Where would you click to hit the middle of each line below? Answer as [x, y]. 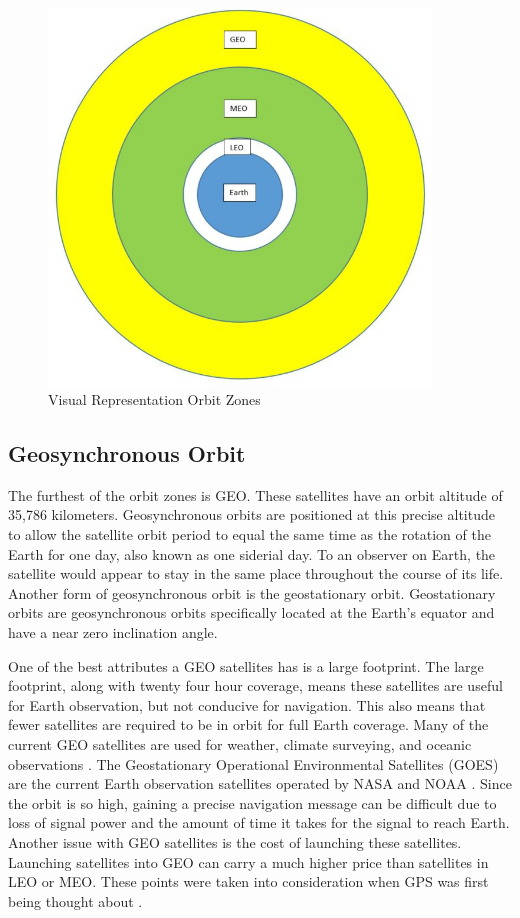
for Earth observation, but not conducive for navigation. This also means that [247, 704]
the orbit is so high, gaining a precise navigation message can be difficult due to [252, 802]
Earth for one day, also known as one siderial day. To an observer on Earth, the [252, 553]
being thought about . [75, 900]
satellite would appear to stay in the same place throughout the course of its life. [256, 573]
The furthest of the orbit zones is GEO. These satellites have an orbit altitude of [255, 494]
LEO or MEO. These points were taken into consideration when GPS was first [248, 881]
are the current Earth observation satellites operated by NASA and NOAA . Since [260, 783]
